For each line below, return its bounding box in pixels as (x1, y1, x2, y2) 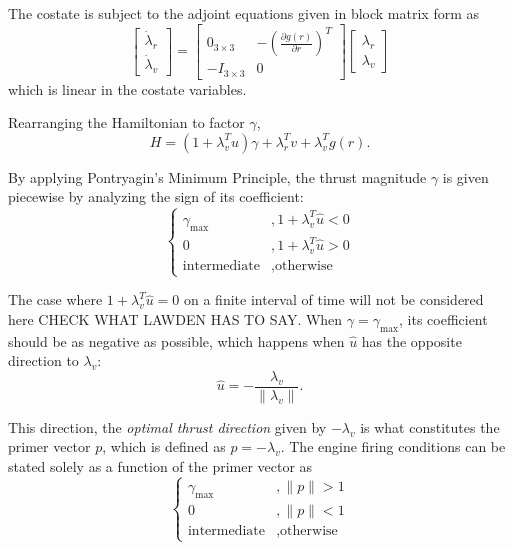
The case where (8, 289, 103, 310)
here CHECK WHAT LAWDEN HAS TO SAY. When (8, 308, 343, 329)
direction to (8, 350, 79, 371)
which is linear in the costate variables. (8, 78, 247, 99)
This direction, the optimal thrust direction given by (8, 416, 327, 437)
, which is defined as (102, 436, 226, 457)
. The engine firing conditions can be (280, 436, 506, 457)
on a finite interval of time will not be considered (184, 289, 484, 310)
